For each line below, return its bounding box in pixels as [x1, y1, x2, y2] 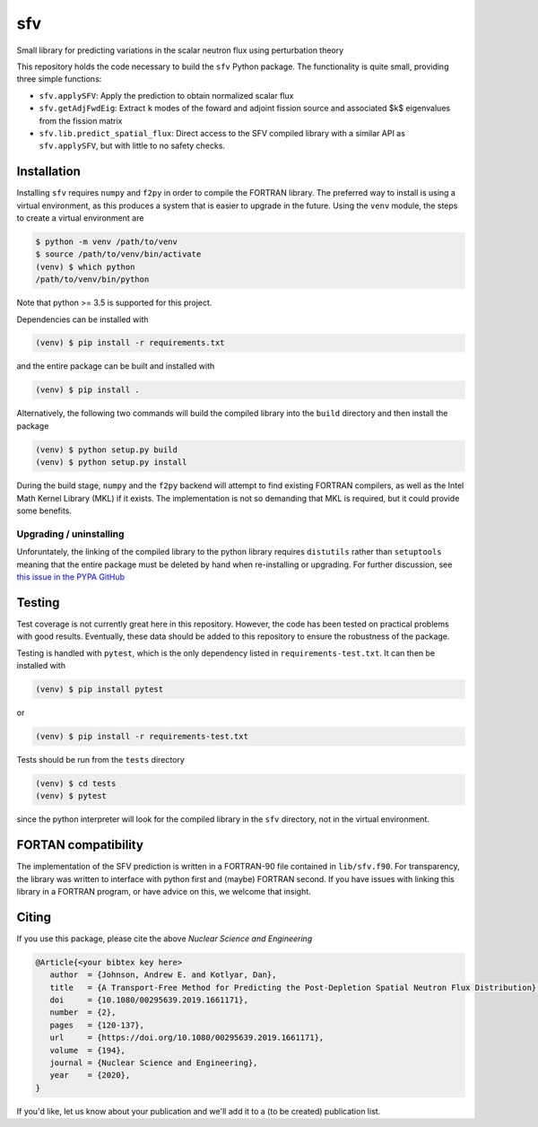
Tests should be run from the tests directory [16, 754, 186, 764]
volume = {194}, [49, 1045, 126, 1055]
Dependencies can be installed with [16, 314, 149, 325]
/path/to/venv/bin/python [35, 275, 150, 284]
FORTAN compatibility [16, 837, 143, 852]
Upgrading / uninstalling [16, 528, 125, 540]
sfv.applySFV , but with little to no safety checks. [39, 140, 226, 152]
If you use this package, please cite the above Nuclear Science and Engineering [16, 933, 313, 944]
